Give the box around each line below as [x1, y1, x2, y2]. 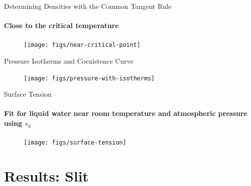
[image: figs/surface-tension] [24, 139, 126, 147]
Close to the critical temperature [4, 20, 119, 31]
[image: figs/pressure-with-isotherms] [24, 74, 155, 82]
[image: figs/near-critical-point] [24, 41, 141, 49]
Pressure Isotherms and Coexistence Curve [4, 56, 133, 66]
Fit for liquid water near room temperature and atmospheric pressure [4, 108, 248, 118]
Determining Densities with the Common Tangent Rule [4, 1, 171, 11]
